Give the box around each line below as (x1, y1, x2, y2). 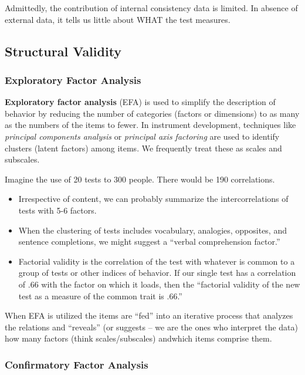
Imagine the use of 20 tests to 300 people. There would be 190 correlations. (5, 173, 275, 185)
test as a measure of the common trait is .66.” (18, 289, 182, 302)
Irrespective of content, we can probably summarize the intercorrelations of (18, 192, 289, 205)
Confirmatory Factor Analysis (5, 357, 148, 371)
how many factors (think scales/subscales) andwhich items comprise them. (5, 332, 272, 344)
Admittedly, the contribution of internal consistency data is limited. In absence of (5, 2, 298, 13)
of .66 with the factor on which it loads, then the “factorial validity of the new (18, 278, 300, 290)
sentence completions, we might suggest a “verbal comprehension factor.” (18, 235, 280, 248)
